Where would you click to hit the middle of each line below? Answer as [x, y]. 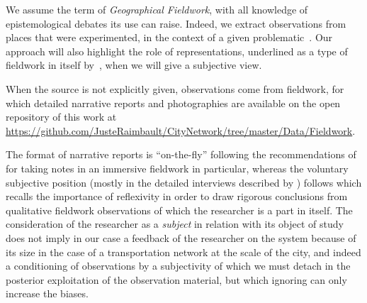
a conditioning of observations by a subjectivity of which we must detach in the [178, 266]
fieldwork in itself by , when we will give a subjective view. [134, 65]
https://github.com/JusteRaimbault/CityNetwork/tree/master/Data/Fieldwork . [181, 130]
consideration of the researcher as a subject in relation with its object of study [175, 224]
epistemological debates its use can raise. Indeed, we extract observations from [176, 23]
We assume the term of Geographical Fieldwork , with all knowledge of [157, 9]
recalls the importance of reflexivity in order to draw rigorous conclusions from [177, 196]
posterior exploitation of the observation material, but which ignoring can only [176, 279]
